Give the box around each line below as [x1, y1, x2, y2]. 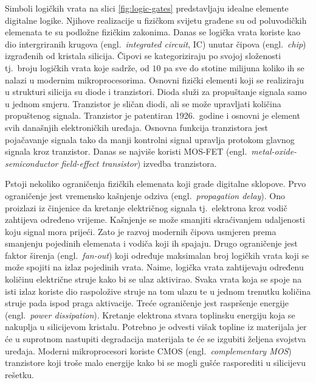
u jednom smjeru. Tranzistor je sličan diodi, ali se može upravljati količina [5, 97, 281, 110]
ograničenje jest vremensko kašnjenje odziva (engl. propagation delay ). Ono [5, 189, 286, 202]
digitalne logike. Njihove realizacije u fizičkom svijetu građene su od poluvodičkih [5, 13, 307, 26]
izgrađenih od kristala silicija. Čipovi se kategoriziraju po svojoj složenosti [5, 49, 281, 62]
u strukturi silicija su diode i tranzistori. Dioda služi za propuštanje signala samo [5, 85, 307, 98]
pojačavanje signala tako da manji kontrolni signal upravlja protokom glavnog [5, 133, 295, 146]
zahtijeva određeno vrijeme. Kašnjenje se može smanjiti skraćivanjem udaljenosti [5, 213, 305, 226]
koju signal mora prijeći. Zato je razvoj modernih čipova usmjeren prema [5, 225, 276, 237]
